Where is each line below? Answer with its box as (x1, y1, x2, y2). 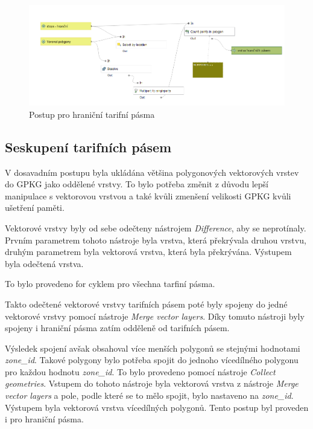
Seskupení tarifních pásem (5, 137, 172, 156)
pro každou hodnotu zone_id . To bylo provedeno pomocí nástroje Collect (5, 365, 276, 378)
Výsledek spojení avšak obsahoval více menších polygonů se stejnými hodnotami (5, 341, 300, 354)
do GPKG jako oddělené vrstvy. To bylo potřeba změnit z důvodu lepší (5, 178, 268, 190)
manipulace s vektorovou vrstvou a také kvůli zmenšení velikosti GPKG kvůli (5, 189, 291, 202)
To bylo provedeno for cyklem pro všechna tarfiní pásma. (5, 277, 215, 290)
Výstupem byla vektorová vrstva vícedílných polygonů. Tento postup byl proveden (5, 401, 309, 413)
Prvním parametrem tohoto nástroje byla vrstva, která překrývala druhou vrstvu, (5, 233, 306, 246)
